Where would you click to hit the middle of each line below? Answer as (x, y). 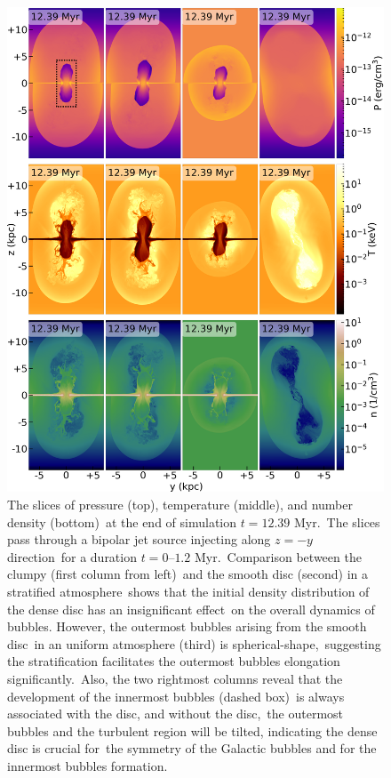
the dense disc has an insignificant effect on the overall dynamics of (191, 609)
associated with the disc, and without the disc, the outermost (176, 714)
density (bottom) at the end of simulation (122, 521)
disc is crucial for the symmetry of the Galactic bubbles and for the (192, 748)
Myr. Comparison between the (278, 556)
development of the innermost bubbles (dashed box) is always (176, 696)
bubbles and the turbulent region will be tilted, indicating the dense (192, 730)
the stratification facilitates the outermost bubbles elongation (174, 661)
